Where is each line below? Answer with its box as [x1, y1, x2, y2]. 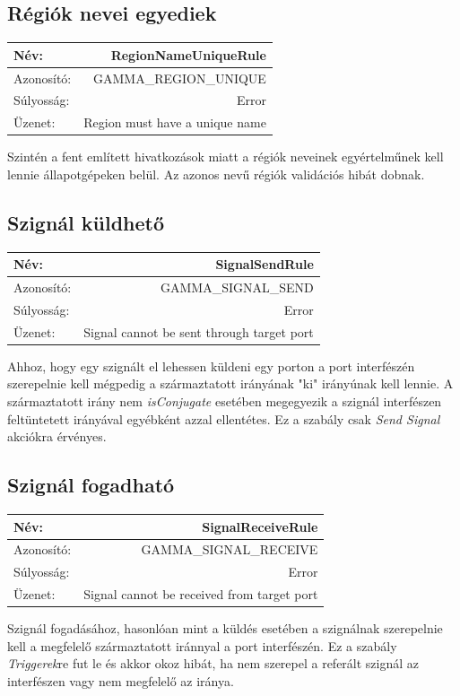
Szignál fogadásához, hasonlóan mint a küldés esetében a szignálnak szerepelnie [7, 619, 443, 638]
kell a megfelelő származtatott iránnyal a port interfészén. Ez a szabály [7, 636, 397, 655]
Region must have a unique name [83, 113, 266, 132]
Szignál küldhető [7, 208, 165, 236]
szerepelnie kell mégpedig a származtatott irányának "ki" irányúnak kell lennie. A [7, 374, 454, 393]
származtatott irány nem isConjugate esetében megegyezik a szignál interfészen [7, 392, 442, 411]
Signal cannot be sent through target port [83, 322, 314, 341]
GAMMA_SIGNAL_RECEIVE [141, 540, 318, 559]
